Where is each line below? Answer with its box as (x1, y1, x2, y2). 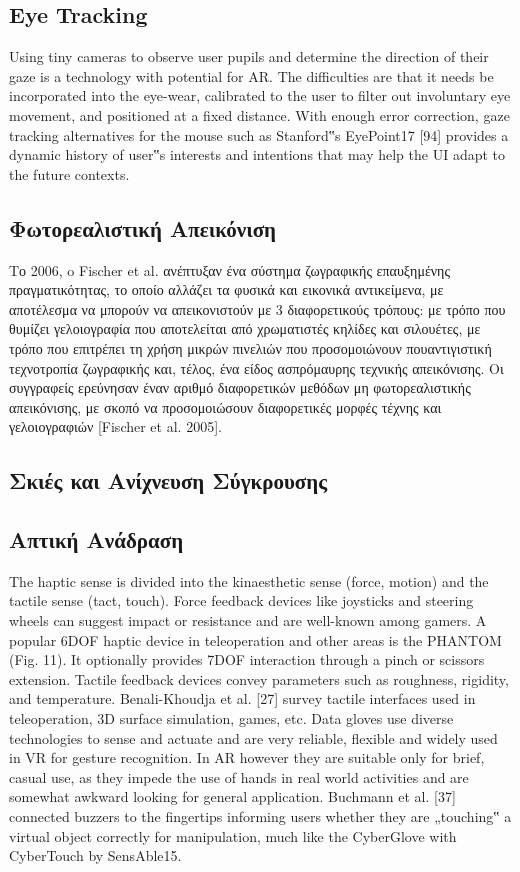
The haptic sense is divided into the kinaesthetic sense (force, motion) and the (9, 570, 489, 591)
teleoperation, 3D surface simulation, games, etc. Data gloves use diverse (9, 708, 454, 729)
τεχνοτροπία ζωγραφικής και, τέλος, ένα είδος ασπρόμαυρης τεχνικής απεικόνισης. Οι (9, 357, 504, 378)
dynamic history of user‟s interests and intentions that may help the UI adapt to (9, 144, 506, 165)
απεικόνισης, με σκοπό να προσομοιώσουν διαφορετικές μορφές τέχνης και (9, 396, 442, 417)
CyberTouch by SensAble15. (9, 845, 182, 866)
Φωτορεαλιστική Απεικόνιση (9, 212, 277, 243)
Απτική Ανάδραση (9, 524, 184, 555)
